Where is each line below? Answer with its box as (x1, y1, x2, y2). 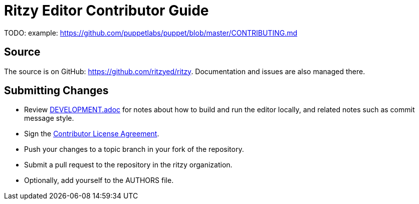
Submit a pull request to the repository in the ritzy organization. (24, 160, 233, 169)
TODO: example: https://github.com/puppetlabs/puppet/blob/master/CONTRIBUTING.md (4, 28, 298, 37)
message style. (24, 114, 74, 123)
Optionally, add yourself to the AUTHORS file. (24, 176, 174, 185)
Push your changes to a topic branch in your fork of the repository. (24, 145, 244, 154)
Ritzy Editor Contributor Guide (4, 2, 209, 19)
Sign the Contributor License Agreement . (24, 129, 159, 138)
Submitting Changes (4, 84, 109, 97)
